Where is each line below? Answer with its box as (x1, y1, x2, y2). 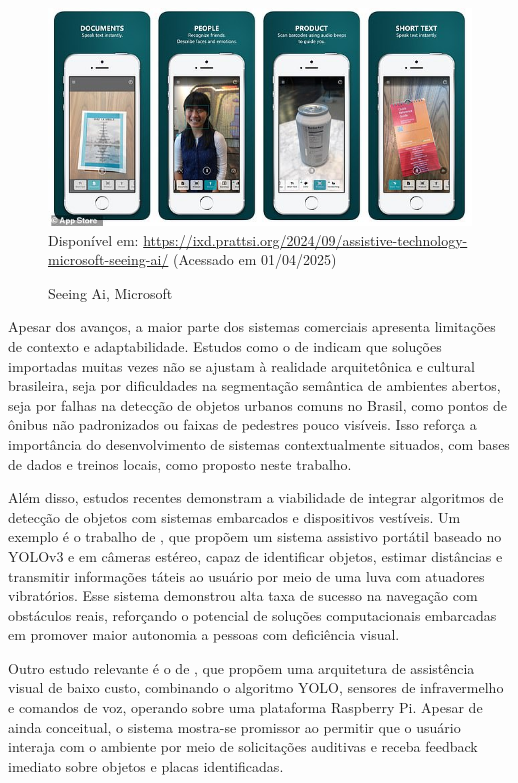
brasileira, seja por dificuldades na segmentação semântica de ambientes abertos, (8, 375, 501, 396)
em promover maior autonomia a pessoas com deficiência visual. (8, 624, 400, 645)
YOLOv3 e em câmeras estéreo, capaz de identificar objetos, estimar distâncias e (8, 545, 503, 566)
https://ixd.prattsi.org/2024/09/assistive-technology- (143, 229, 468, 250)
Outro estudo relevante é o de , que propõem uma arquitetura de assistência (8, 657, 475, 678)
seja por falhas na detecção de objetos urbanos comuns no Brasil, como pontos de (8, 394, 507, 415)
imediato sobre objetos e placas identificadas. (8, 755, 284, 776)
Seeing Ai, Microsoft (48, 282, 173, 303)
